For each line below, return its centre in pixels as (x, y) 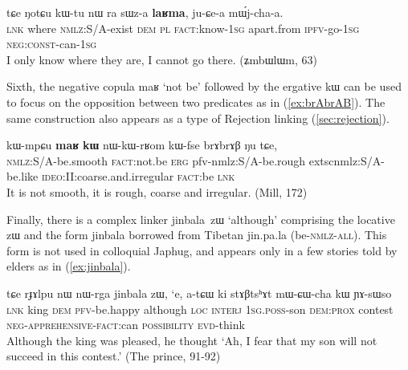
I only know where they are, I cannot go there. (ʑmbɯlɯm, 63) (162, 59)
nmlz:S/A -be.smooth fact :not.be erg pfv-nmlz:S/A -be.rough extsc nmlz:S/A (194, 160)
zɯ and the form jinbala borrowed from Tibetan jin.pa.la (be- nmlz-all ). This (197, 235)
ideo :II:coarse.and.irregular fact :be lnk (138, 176)
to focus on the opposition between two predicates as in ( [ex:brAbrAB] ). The (196, 102)
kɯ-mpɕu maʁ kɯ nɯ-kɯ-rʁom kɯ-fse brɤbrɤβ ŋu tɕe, (142, 145)
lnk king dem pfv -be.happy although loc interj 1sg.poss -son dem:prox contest (200, 309)
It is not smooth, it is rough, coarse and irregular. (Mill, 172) (157, 191)
